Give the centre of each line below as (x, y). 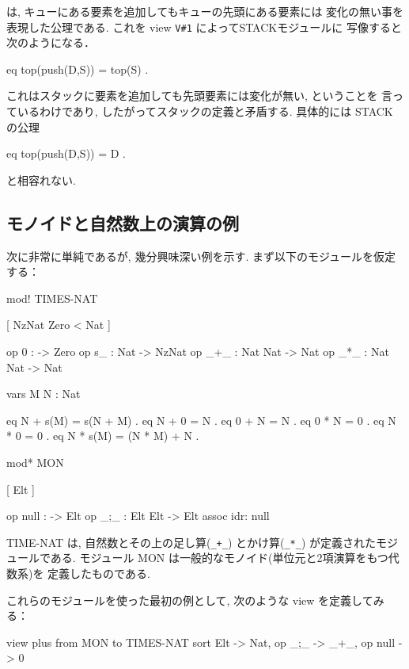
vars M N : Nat (44, 394)
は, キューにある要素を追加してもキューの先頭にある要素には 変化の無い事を (205, 11)
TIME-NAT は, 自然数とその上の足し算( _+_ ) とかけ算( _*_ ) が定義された (191, 542)
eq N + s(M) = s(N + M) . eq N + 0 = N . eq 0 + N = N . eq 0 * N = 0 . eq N (201, 420)
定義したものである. (99, 573)
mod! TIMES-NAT (52, 298)
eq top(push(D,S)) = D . (66, 153)
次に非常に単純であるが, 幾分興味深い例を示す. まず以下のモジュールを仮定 (201, 256)
